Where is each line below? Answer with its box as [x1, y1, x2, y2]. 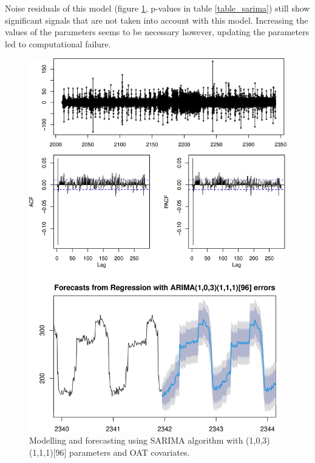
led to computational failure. [5, 37, 111, 50]
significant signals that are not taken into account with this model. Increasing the [5, 13, 308, 26]
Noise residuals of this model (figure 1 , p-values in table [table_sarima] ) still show [5, 2, 310, 14]
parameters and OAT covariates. [69, 445, 190, 458]
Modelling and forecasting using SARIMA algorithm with [29, 433, 243, 446]
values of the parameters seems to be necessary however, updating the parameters [5, 25, 310, 38]
